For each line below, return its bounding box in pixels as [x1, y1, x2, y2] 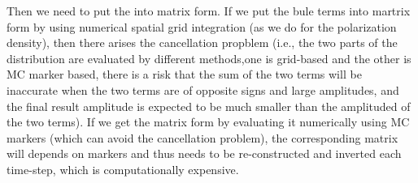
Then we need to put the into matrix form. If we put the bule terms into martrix [7, 2, 411, 19]
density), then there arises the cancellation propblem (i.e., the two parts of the [7, 34, 398, 51]
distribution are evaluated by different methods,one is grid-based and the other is [7, 49, 411, 66]
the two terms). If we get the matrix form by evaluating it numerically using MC [7, 113, 410, 130]
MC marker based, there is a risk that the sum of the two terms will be [7, 66, 362, 83]
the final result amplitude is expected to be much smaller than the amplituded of [7, 97, 411, 114]
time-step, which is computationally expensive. [7, 160, 239, 177]
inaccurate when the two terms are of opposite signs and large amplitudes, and [7, 81, 399, 98]
